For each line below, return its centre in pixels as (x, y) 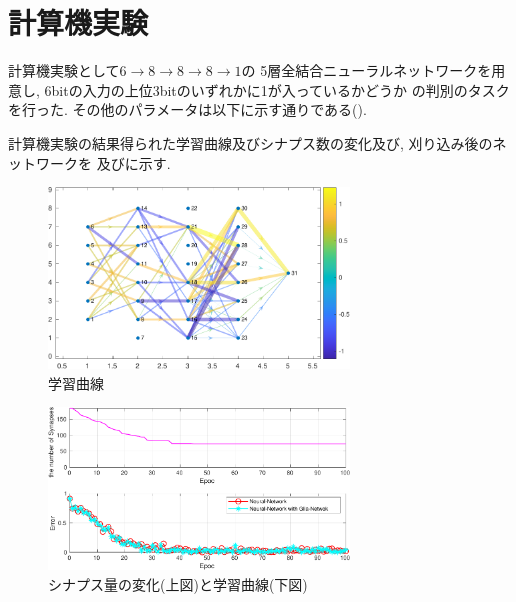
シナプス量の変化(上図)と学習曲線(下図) (178, 583)
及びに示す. (133, 162)
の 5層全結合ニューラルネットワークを (366, 70)
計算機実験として (64, 70)
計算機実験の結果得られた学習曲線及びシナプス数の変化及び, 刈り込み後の (250, 142)
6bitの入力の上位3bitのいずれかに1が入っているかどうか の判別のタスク (277, 89)
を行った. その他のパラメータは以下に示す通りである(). (187, 109)
